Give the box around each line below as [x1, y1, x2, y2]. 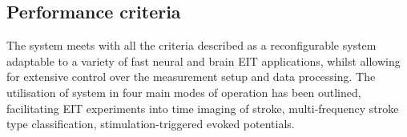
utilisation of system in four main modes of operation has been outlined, [6, 83, 361, 100]
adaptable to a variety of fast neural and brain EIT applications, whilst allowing [6, 52, 401, 69]
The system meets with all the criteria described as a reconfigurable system [6, 37, 377, 54]
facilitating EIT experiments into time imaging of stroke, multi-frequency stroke [6, 99, 399, 116]
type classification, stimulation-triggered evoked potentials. [6, 115, 295, 132]
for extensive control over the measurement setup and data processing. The [6, 68, 376, 85]
